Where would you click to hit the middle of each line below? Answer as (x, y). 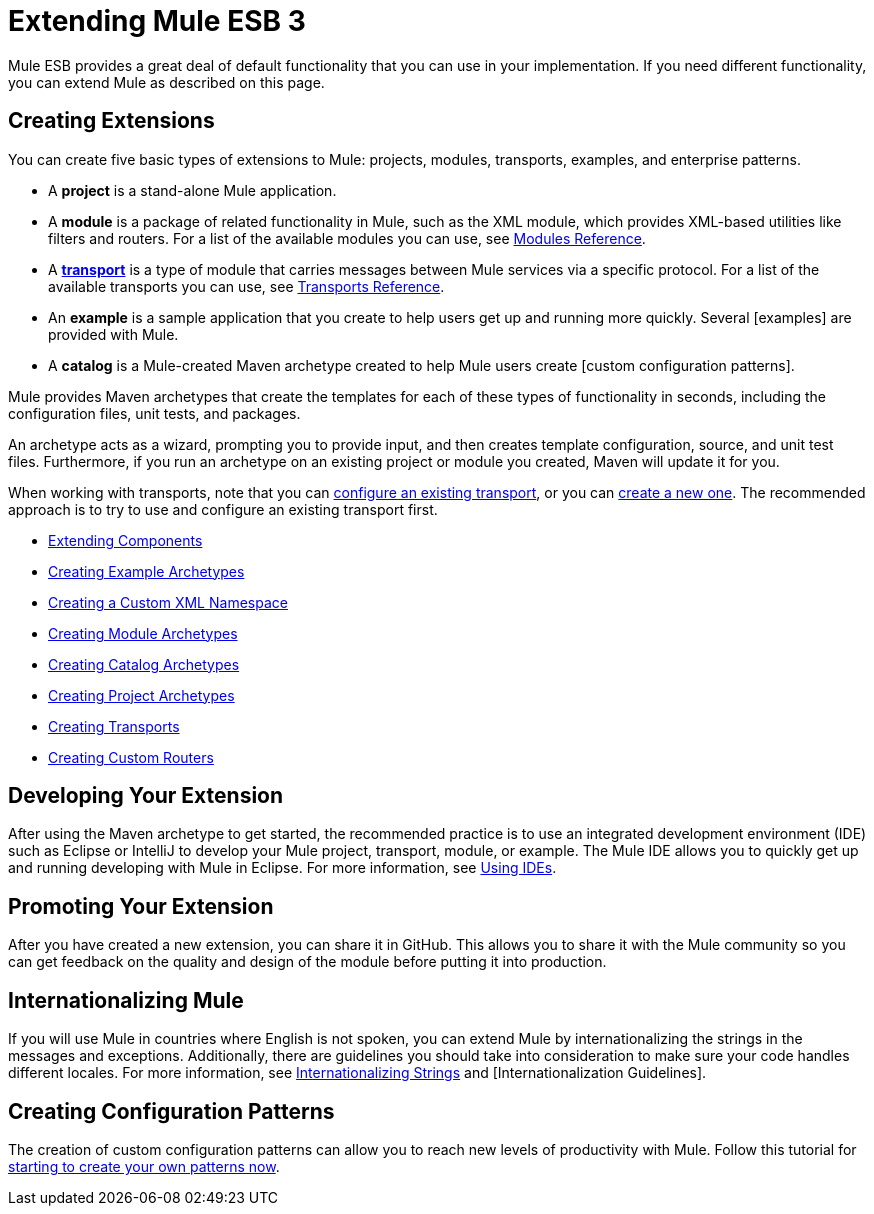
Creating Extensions (111, 121)
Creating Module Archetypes (143, 633)
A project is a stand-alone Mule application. (192, 190)
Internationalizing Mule (126, 1000)
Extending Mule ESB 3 (157, 21)
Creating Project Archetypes (141, 695)
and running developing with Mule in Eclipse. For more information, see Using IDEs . (282, 868)
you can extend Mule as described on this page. (166, 82)
